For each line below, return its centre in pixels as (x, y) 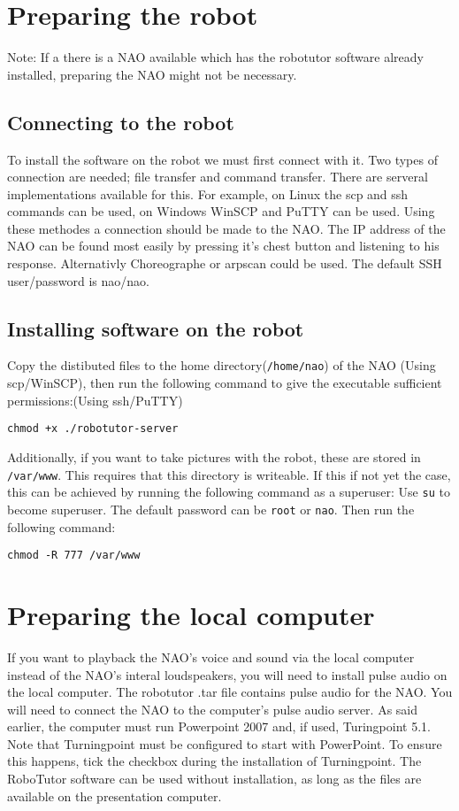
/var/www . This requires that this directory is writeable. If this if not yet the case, (229, 474)
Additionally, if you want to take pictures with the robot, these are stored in (214, 456)
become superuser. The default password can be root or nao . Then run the (211, 509)
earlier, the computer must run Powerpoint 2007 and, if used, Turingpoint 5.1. (219, 726)
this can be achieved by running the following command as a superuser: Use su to (229, 492)
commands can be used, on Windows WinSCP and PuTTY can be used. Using (221, 211)
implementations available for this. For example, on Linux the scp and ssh (208, 193)
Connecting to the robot (121, 122)
